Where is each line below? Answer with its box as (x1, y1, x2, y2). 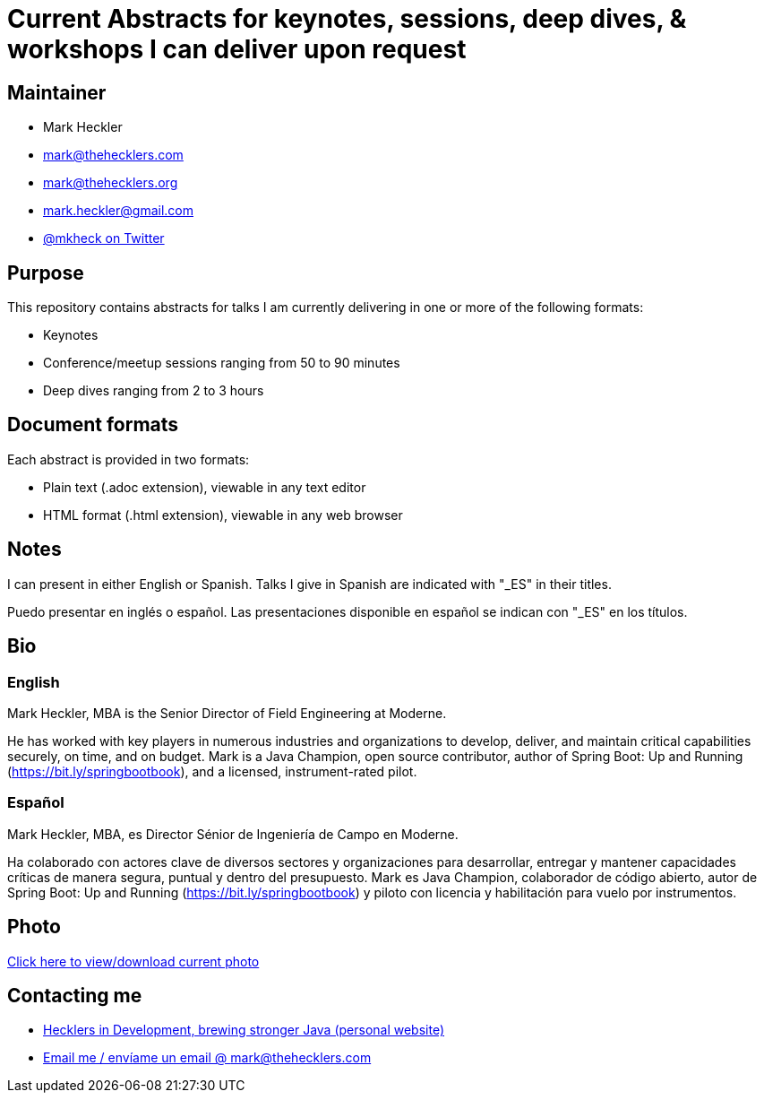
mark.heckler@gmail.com (43, 203, 193, 219)
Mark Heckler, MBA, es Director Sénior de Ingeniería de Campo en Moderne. (7, 826, 459, 842)
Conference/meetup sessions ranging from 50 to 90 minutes (43, 355, 400, 371)
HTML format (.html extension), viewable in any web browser (43, 507, 403, 523)
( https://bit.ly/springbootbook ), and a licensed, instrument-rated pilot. (7, 763, 417, 779)
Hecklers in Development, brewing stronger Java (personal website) (43, 1022, 445, 1038)
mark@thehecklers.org (43, 175, 178, 191)
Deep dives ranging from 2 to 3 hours (43, 383, 264, 399)
